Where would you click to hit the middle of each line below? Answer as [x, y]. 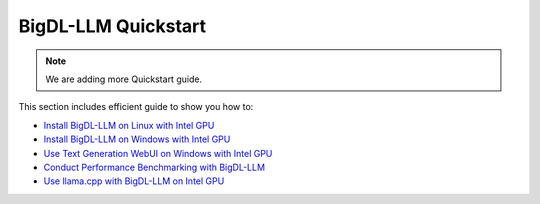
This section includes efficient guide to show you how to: [136, 107]
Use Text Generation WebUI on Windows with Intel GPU [158, 153]
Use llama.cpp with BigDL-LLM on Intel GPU [134, 181]
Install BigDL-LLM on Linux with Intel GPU [129, 125]
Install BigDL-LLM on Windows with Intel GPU [137, 139]
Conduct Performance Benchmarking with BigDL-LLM [154, 167]
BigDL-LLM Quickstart [112, 26]
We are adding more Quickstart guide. [124, 79]
